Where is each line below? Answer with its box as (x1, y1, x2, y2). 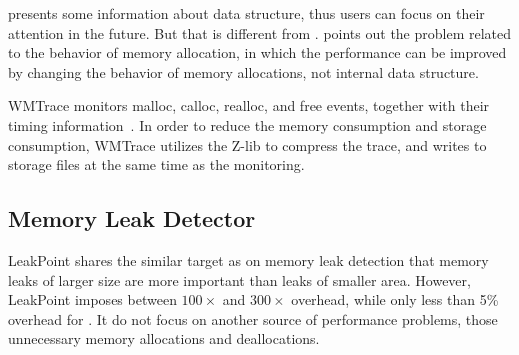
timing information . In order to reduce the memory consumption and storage (8, 114, 487, 135)
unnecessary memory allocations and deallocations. (8, 328, 320, 349)
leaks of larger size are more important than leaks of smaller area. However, (8, 269, 471, 290)
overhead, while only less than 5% (291, 289, 499, 310)
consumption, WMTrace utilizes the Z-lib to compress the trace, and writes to (8, 134, 487, 155)
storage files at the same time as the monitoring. (8, 154, 305, 175)
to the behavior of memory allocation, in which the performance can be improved (8, 42, 507, 63)
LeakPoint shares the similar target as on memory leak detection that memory (8, 249, 489, 270)
